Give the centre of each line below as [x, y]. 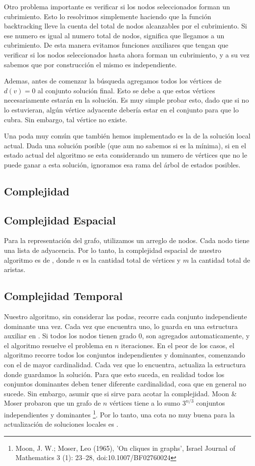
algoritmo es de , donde [39, 260]
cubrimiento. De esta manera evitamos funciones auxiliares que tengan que [116, 45]
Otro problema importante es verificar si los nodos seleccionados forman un [117, 6]
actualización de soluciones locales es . [61, 424]
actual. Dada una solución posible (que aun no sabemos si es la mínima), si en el [125, 145]
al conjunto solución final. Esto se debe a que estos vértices [126, 90]
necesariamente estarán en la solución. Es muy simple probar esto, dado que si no [127, 100]
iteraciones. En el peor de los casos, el [178, 345]
